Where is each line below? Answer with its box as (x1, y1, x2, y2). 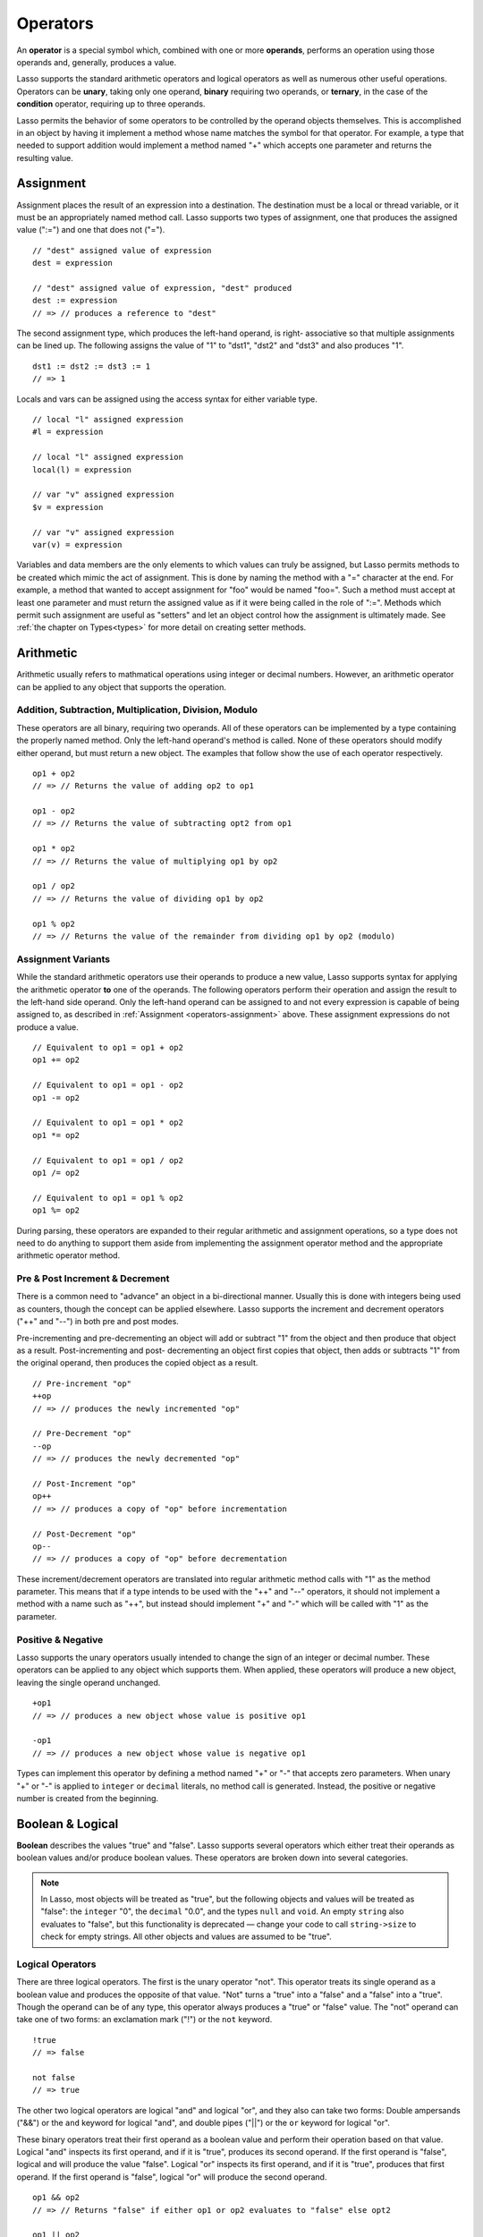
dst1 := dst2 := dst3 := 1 (32, 361, 151, 371)
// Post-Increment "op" (32, 1478, 137, 1489)
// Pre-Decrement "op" (32, 1428, 132, 1439)
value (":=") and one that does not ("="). (16, 225, 165, 235)
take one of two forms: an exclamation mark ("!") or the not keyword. (16, 2014, 273, 2025)
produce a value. (16, 1021, 80, 1033)
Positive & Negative (16, 1633, 104, 1646)
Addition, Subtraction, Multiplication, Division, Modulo (16, 703, 258, 716)
